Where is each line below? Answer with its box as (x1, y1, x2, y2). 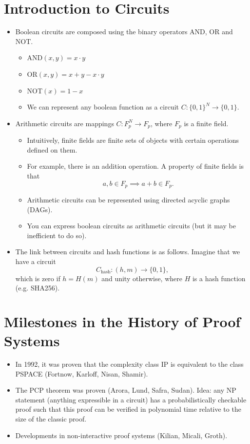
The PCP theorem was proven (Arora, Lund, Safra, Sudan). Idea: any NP (15, 385, 236, 395)
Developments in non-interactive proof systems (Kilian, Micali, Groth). (15, 430, 228, 440)
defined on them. (27, 144, 77, 155)
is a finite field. (184, 118, 229, 128)
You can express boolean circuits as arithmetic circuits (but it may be (27, 221, 236, 231)
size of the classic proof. (15, 414, 87, 423)
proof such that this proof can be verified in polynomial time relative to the (15, 404, 241, 414)
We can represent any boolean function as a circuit (27, 102, 179, 112)
